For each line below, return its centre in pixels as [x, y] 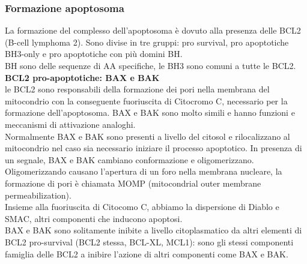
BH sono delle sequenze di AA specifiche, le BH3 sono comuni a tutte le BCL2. [150, 65]
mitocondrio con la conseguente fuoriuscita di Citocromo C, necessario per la [146, 100]
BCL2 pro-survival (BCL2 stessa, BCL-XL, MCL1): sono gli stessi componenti [149, 241]
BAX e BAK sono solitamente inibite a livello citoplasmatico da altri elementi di [153, 230]
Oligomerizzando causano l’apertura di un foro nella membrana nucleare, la [144, 171]
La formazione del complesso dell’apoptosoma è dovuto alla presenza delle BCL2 [153, 30]
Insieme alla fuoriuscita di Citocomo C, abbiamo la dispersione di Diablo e [142, 207]
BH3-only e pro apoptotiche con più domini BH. [94, 54]
